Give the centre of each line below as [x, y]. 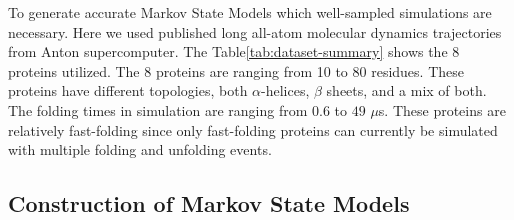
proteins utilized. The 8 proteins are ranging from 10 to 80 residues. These [236, 70]
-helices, [285, 90]
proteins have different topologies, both [128, 90]
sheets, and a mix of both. [406, 90]
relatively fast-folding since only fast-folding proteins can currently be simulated [253, 129]
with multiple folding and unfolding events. [140, 149]
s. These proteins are [442, 109]
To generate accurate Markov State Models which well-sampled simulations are [250, 12]
